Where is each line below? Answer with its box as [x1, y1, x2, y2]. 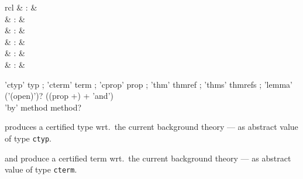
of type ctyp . [5, 132, 51, 144]
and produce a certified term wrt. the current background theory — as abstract [5, 152, 291, 164]
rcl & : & [5, 1, 37, 13]
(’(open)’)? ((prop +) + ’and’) [5, 89, 113, 102]
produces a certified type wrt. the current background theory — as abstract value [5, 121, 298, 133]
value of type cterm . [5, 163, 77, 175]
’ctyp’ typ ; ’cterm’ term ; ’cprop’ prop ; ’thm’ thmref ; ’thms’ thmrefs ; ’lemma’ [5, 78, 292, 90]
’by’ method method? [5, 101, 82, 113]
